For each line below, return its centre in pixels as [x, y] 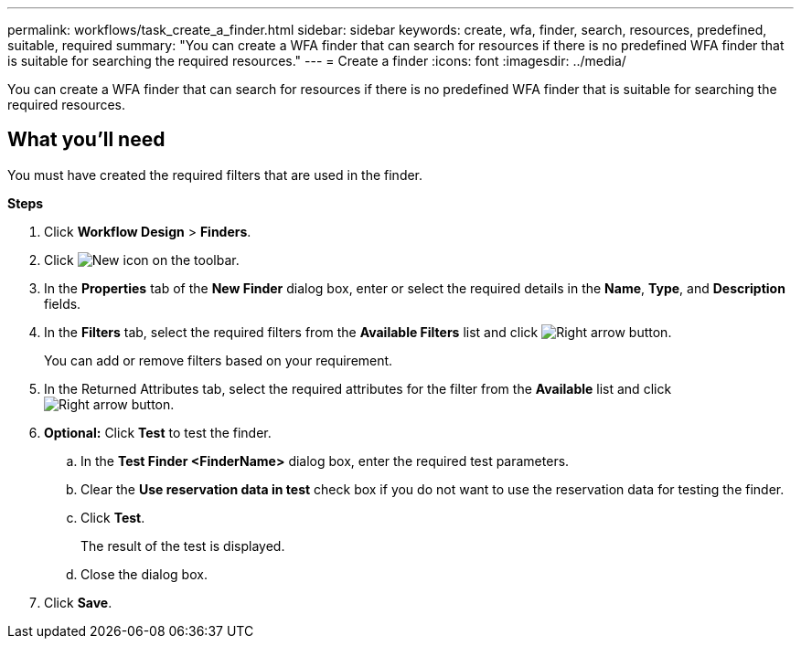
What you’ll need [86, 140]
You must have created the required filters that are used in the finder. [215, 175]
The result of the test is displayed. [183, 545]
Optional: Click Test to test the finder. [158, 432]
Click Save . [78, 602]
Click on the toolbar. [142, 259]
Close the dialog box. [144, 574]
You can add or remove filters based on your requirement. [219, 360]
